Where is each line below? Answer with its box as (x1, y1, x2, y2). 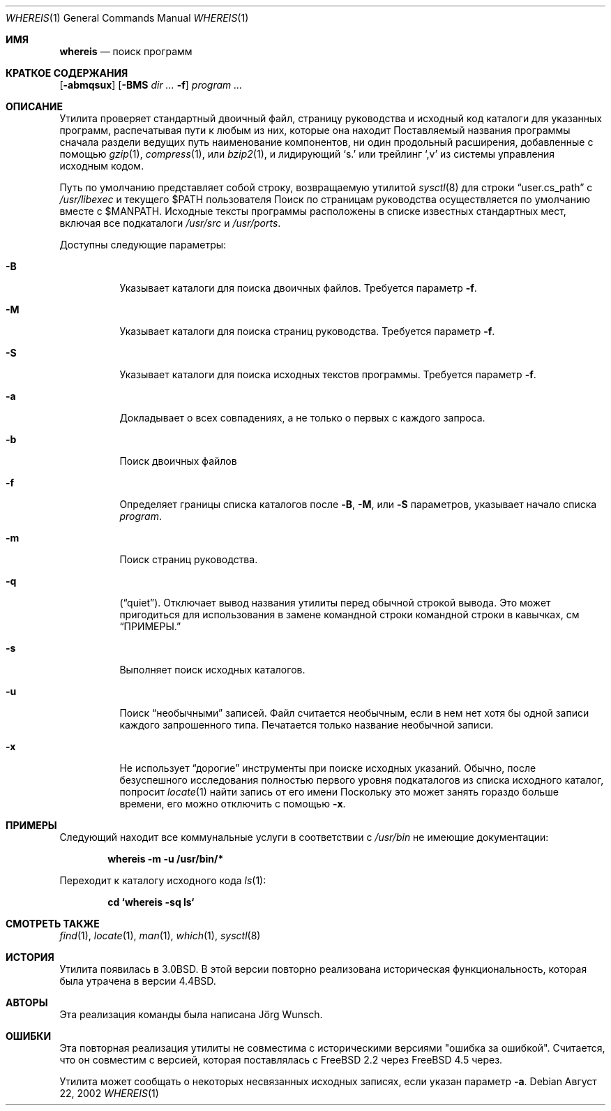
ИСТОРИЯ (6, 951, 54, 963)
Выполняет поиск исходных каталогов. (119, 664, 305, 676)
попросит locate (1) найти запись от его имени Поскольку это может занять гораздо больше (119, 786, 559, 798)
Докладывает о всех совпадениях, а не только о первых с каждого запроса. (119, 412, 485, 424)
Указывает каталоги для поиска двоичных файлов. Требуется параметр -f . (119, 282, 477, 294)
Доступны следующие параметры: (59, 239, 227, 251)
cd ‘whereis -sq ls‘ (107, 896, 195, 908)
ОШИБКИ (6, 1030, 52, 1042)
